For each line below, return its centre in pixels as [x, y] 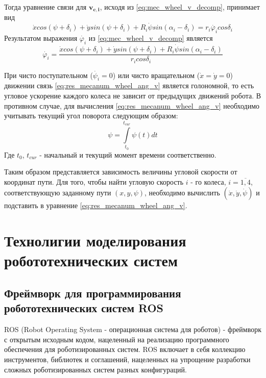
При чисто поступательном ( [49, 75]
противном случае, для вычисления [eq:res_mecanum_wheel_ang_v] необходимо [132, 105]
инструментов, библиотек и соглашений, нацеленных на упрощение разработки [127, 359]
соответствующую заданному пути [58, 193]
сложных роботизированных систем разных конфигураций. [95, 369]
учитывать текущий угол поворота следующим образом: [91, 116]
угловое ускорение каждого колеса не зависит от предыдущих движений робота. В [133, 95]
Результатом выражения [41, 38]
